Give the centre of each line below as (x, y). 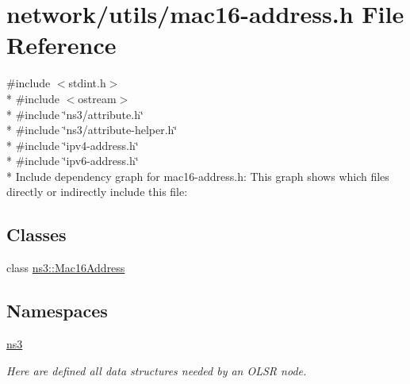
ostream (97, 98)
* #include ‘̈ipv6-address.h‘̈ (73, 161)
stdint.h (87, 83)
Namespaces (57, 311)
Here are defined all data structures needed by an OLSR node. (157, 370)
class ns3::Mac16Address (66, 268)
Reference (61, 45)
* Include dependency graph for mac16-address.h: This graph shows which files (198, 176)
